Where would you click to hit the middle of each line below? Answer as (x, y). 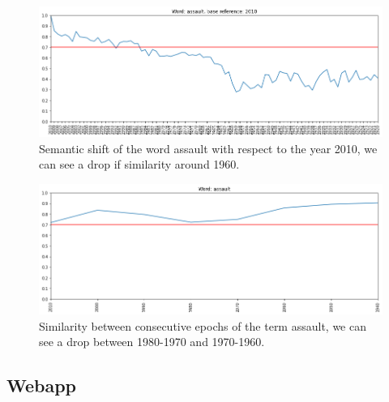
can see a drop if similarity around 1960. (139, 164)
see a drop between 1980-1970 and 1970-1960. (152, 342)
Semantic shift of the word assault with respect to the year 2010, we (208, 148)
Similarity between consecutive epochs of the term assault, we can (203, 325)
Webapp (42, 385)
